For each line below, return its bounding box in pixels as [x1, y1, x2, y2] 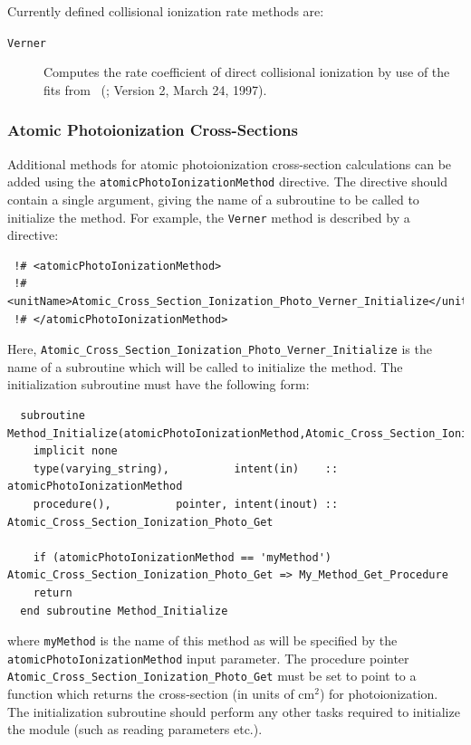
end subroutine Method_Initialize [20, 604, 228, 617]
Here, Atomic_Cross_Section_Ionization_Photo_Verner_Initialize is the [7, 339, 432, 358]
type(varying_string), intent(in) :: [33, 462, 339, 475]
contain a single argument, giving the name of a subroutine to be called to [7, 189, 419, 208]
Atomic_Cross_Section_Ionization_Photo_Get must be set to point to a [7, 666, 417, 685]
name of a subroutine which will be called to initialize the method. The [7, 357, 403, 376]
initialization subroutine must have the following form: [7, 375, 310, 394]
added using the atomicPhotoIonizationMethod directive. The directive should [7, 172, 447, 191]
